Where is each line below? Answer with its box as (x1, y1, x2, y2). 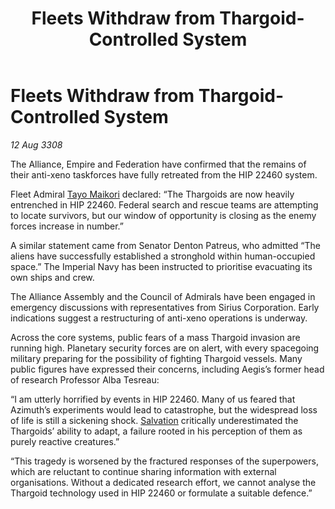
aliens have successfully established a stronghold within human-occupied (10, 250, 316, 262)
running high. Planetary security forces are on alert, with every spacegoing (10, 342, 320, 354)
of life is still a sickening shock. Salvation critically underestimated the (10, 414, 299, 426)
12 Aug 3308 (10, 138, 63, 151)
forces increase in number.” (10, 220, 124, 232)
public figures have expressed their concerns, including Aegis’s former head (10, 363, 325, 375)
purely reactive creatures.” (10, 435, 120, 447)
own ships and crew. (10, 271, 95, 283)
